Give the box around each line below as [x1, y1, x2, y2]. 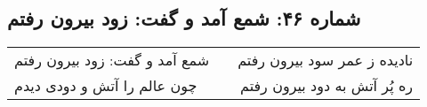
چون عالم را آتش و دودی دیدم [14, 75, 197, 96]
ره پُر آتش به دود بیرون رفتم [239, 75, 414, 96]
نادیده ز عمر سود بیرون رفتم [238, 50, 414, 71]
